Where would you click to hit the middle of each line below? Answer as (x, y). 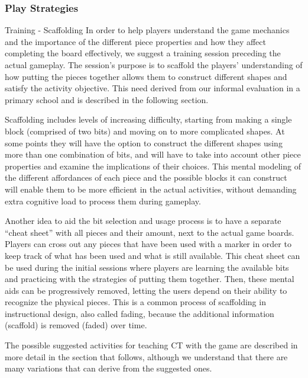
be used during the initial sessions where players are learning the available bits (147, 267)
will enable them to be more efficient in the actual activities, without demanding (151, 189)
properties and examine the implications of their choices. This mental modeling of (153, 166)
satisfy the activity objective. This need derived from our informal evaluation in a (153, 88)
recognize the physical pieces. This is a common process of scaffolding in (135, 302)
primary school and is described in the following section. (107, 99)
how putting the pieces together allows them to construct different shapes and (146, 76)
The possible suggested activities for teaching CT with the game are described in (151, 345)
